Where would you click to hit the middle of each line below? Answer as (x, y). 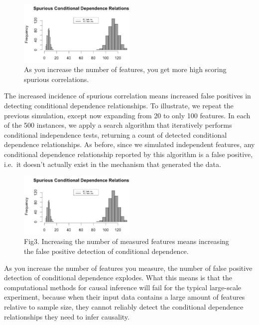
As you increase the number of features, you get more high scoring (125, 69)
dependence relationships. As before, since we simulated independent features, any (129, 144)
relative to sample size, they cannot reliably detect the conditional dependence (124, 306)
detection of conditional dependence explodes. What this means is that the (118, 278)
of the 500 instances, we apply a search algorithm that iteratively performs (118, 125)
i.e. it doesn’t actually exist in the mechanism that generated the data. (113, 164)
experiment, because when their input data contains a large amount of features (125, 297)
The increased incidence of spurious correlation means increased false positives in (128, 96)
